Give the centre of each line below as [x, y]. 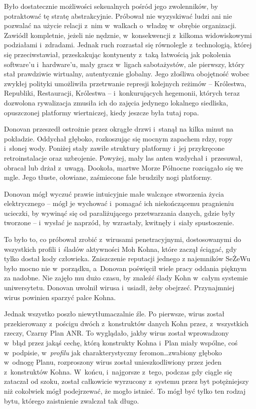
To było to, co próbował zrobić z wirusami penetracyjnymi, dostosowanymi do [123, 239]
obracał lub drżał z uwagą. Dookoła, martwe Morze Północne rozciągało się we [124, 167]
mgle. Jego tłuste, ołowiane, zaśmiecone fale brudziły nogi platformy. [108, 177]
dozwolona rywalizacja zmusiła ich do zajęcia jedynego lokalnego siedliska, [116, 102]
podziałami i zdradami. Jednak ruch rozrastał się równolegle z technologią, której [128, 45]
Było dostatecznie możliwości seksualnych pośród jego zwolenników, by [111, 6]
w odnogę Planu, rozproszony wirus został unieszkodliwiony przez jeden [113, 362]
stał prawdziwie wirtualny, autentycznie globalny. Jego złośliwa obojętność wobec [127, 74]
